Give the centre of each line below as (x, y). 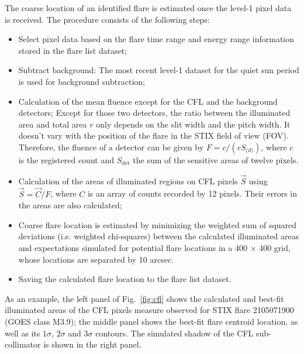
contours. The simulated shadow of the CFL (175, 333)
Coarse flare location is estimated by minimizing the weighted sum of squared (158, 224)
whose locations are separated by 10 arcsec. (96, 259)
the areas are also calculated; (70, 205)
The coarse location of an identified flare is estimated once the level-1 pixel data (148, 8)
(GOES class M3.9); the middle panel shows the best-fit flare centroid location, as (151, 321)
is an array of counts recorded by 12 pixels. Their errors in (192, 193)
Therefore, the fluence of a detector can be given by (111, 147)
